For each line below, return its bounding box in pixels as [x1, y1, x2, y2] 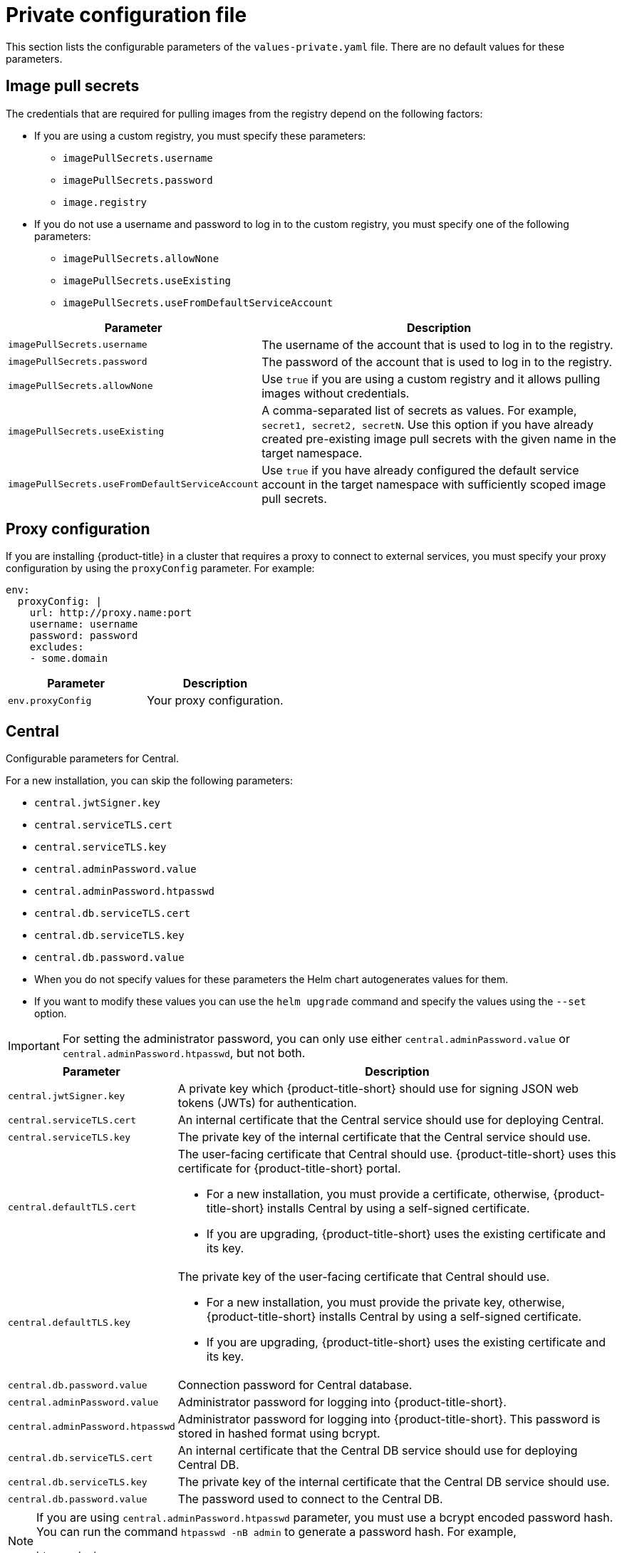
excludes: [29, 641, 84, 653]
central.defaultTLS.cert [8, 1201, 137, 1212]
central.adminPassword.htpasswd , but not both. [62, 1046, 306, 1061]
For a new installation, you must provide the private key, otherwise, [206, 1295, 565, 1310]
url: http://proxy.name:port [29, 607, 192, 619]
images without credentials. [261, 385, 410, 400]
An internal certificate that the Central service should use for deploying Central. [177, 1113, 604, 1128]
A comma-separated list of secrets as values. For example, [261, 402, 577, 417]
